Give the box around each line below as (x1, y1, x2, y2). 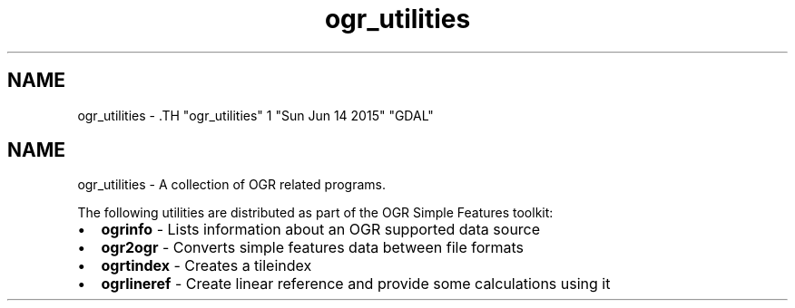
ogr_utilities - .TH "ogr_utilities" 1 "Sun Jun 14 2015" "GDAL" (77, 107, 434, 123)
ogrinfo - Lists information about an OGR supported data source (101, 220, 541, 239)
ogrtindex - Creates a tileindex (101, 256, 312, 275)
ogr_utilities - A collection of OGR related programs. (77, 177, 386, 193)
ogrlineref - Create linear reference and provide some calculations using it (101, 274, 611, 294)
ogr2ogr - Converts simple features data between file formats (101, 238, 525, 257)
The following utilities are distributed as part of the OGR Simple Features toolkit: (77, 205, 554, 221)
